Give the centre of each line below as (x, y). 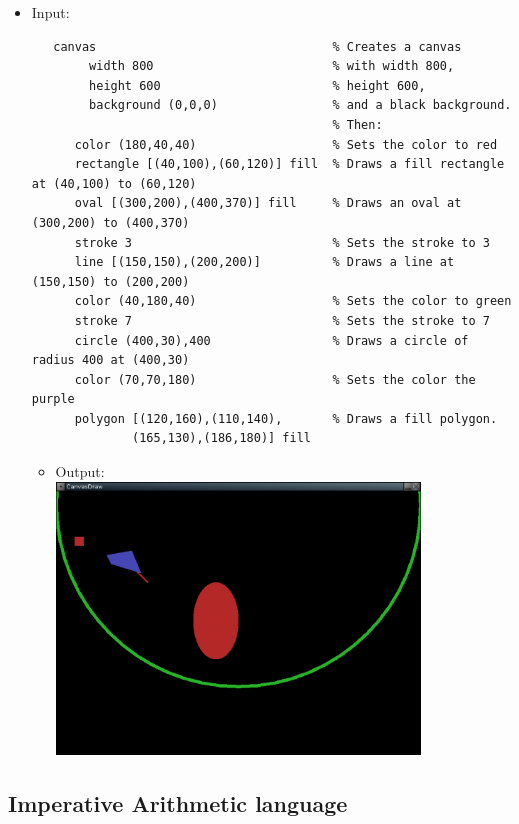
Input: (50, 12)
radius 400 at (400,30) (110, 360)
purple (53, 399)
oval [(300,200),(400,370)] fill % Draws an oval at (268, 203)
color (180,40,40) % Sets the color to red (286, 144)
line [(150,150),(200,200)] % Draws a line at (264, 262)
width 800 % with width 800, (272, 66)
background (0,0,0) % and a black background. (300, 105)
